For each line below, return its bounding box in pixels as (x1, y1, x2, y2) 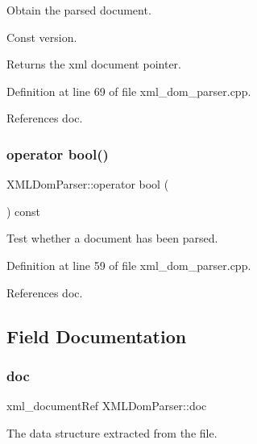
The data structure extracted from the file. (6, 424, 218, 441)
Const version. (6, 28, 77, 45)
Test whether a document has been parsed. (6, 230, 218, 247)
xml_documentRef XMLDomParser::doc (6, 397, 207, 414)
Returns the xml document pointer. (6, 56, 181, 73)
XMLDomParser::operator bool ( (6, 176, 169, 193)
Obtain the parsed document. (6, 2, 151, 18)
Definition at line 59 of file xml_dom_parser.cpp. (6, 256, 251, 273)
